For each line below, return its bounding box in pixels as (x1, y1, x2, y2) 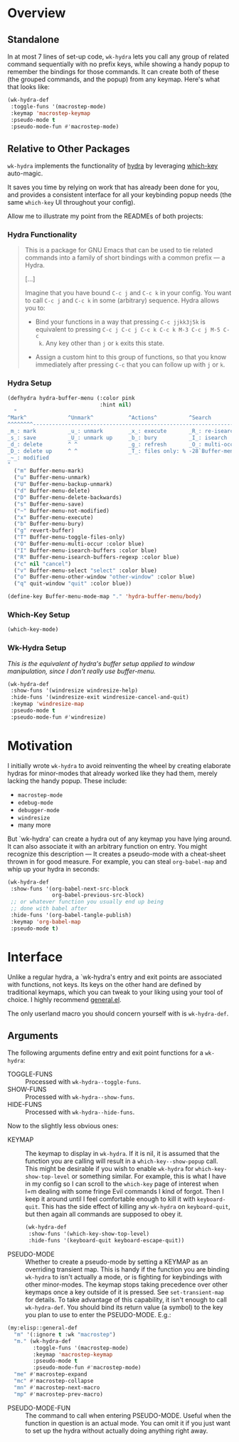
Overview (7, 5, 66, 21)
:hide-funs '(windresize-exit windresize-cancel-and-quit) (10, 694, 190, 701)
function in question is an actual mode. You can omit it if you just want (25, 1418, 231, 1427)
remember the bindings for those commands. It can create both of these (7, 68, 219, 76)
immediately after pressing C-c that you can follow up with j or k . (35, 360, 225, 369)
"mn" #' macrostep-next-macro (14, 1384, 100, 1391)
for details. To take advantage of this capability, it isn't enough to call (25, 1296, 228, 1304)
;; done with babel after (10, 905, 87, 912)
